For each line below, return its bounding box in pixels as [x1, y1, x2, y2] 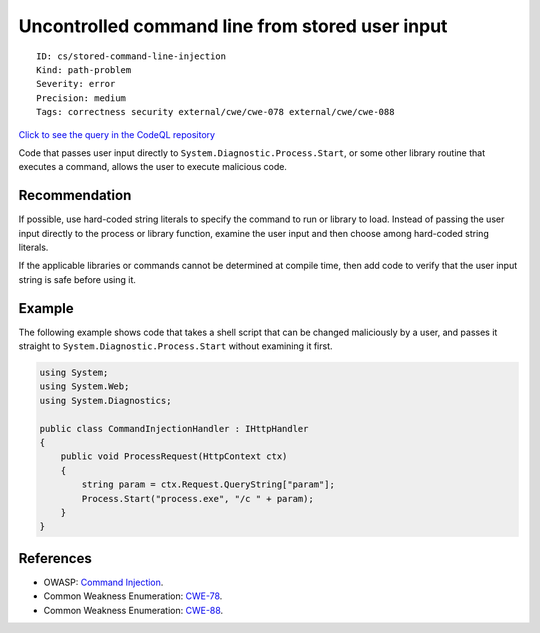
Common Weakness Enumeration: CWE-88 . [43, 604, 224, 616]
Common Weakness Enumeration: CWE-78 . [43, 590, 223, 602]
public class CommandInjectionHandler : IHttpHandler [39, 423, 309, 434]
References [18, 550, 92, 567]
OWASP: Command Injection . [43, 576, 164, 588]
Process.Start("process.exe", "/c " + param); [81, 493, 314, 504]
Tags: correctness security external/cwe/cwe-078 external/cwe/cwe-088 [36, 106, 395, 118]
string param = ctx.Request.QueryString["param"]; [81, 479, 335, 490]
